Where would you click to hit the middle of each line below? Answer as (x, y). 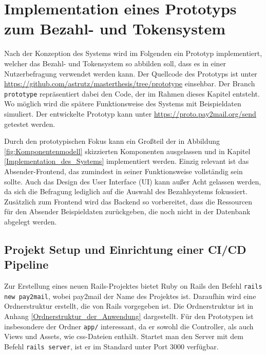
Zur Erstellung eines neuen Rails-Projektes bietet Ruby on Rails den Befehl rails (133, 286)
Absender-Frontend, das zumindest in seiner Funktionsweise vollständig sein (123, 171)
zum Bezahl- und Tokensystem (115, 29)
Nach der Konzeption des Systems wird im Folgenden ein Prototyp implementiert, (133, 53)
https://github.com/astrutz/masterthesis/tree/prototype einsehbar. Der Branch (130, 83)
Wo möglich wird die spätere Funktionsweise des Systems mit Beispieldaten (123, 104)
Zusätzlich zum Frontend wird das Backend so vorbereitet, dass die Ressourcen (128, 201)
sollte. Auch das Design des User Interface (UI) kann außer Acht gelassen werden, (133, 181)
